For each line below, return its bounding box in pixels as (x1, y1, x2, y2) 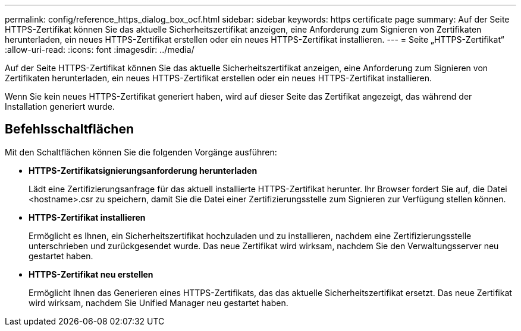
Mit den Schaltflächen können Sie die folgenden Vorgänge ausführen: (5, 147, 277, 157)
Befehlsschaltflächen (5, 122, 134, 137)
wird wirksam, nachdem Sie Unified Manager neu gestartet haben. (29, 297, 288, 308)
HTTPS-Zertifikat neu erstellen (29, 269, 153, 279)
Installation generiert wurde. (5, 101, 115, 112)
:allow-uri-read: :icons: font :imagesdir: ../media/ (5, 44, 194, 55)
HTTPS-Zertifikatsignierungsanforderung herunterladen (29, 165, 258, 176)
